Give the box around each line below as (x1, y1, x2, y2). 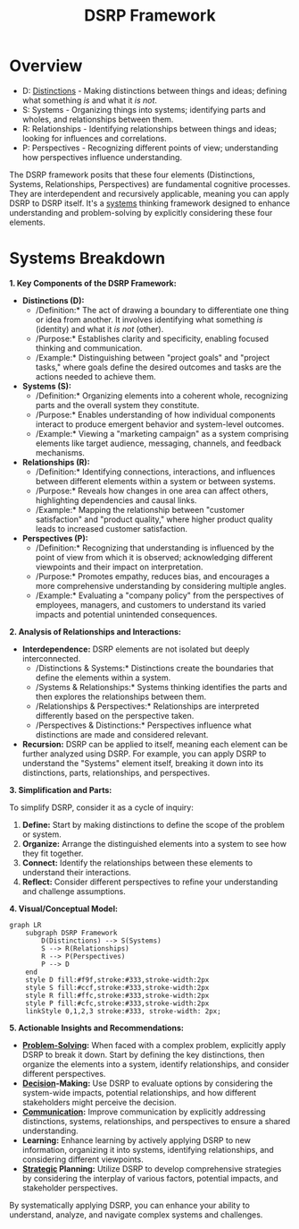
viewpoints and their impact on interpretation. (35, 561, 203, 572)
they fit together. (21, 848, 84, 858)
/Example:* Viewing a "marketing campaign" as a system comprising (35, 428, 289, 439)
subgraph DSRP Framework (25, 928, 118, 937)
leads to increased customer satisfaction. (35, 523, 187, 533)
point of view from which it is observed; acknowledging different (35, 551, 273, 562)
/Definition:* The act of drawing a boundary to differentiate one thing (35, 304, 289, 315)
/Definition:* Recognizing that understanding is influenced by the (35, 542, 275, 553)
